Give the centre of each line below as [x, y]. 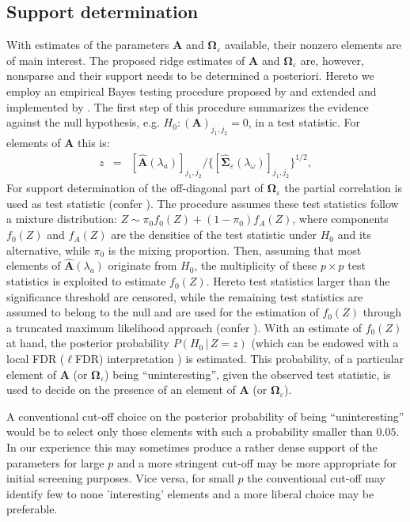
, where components [340, 219]
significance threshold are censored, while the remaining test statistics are [185, 296]
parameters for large [55, 462]
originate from [142, 265]
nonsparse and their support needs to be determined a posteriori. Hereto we [190, 76]
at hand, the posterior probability [88, 343]
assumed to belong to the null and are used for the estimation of [163, 312]
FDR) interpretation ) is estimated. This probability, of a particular [239, 359]
